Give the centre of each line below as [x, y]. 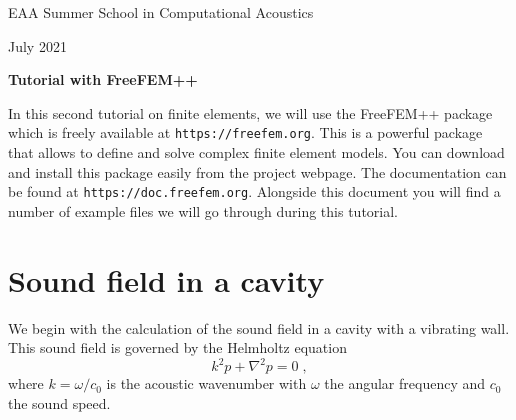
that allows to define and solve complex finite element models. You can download [256, 152]
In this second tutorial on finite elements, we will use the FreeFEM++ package [250, 112]
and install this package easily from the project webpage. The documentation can [257, 171]
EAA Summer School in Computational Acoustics [161, 12]
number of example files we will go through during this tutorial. [203, 210]
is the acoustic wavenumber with [206, 383]
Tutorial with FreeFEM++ [103, 79]
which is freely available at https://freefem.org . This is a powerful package [245, 132]
